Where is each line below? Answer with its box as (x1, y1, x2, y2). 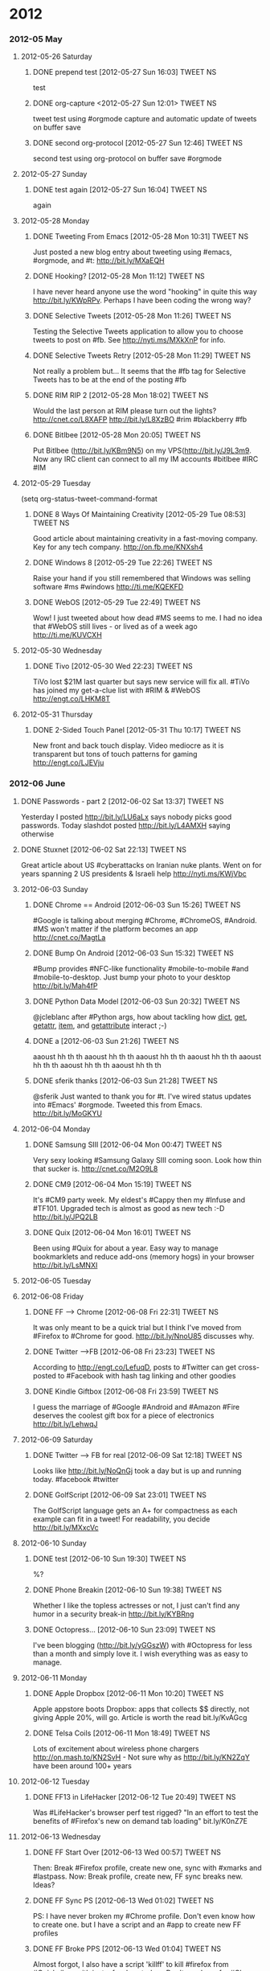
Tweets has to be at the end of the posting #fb (32, 375, 187, 384)
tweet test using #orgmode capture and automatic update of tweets (32, 114, 257, 124)
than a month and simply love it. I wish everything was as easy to (32, 1649, 248, 1658)
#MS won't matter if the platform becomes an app (32, 924, 198, 934)
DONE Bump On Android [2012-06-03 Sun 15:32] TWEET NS (32, 948, 234, 958)
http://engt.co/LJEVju (32, 758, 104, 768)
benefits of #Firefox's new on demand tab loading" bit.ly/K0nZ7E (32, 1816, 248, 1825)
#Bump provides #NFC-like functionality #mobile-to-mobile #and (32, 963, 249, 973)
